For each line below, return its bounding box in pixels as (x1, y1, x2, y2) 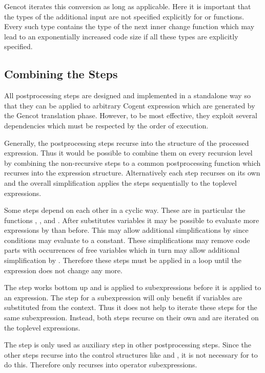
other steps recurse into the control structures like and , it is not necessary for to (4, 349, 258, 360)
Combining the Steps (4, 66, 118, 82)
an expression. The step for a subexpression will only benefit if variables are (4, 292, 242, 302)
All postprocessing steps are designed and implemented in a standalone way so (4, 90, 251, 101)
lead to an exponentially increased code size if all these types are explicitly (4, 31, 238, 41)
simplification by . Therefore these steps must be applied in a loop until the (4, 255, 241, 266)
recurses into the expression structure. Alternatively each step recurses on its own (4, 167, 260, 178)
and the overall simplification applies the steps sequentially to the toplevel (4, 177, 237, 188)
